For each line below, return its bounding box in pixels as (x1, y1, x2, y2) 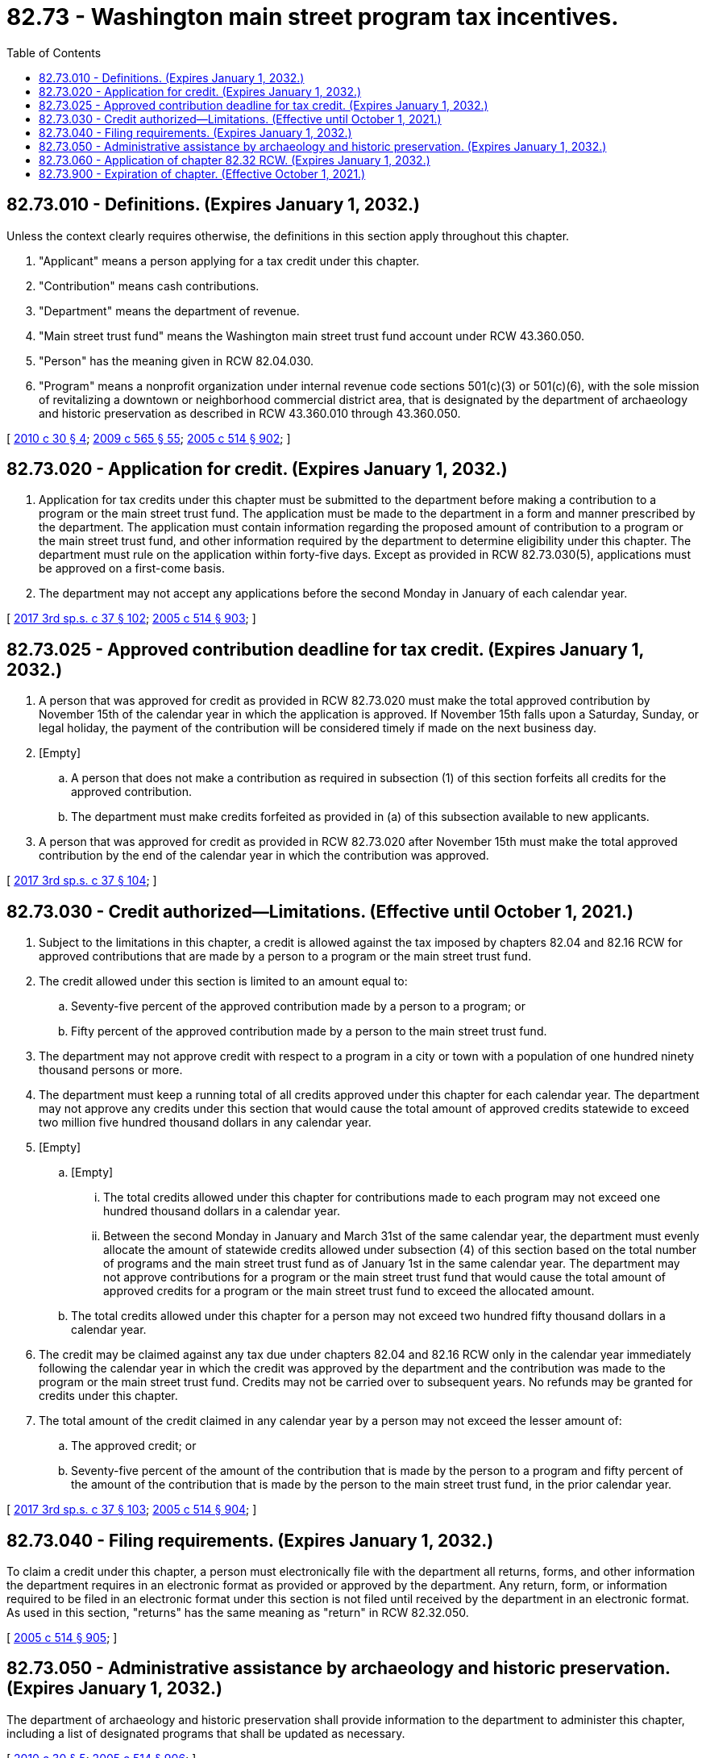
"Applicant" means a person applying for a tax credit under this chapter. (39, 253, 420, 268)
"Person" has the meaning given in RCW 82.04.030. (39, 353, 314, 368)
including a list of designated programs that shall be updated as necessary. (6, 1726, 405, 1740)
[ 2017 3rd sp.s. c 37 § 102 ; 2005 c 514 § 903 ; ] (6, 611, 256, 626)
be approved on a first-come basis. (39, 561, 226, 576)
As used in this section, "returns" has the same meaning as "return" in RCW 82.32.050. (6, 1605, 469, 1619)
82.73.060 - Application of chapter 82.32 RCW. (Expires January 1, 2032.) (39, 152, 430, 167)
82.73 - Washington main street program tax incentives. (6, 3, 619, 31)
